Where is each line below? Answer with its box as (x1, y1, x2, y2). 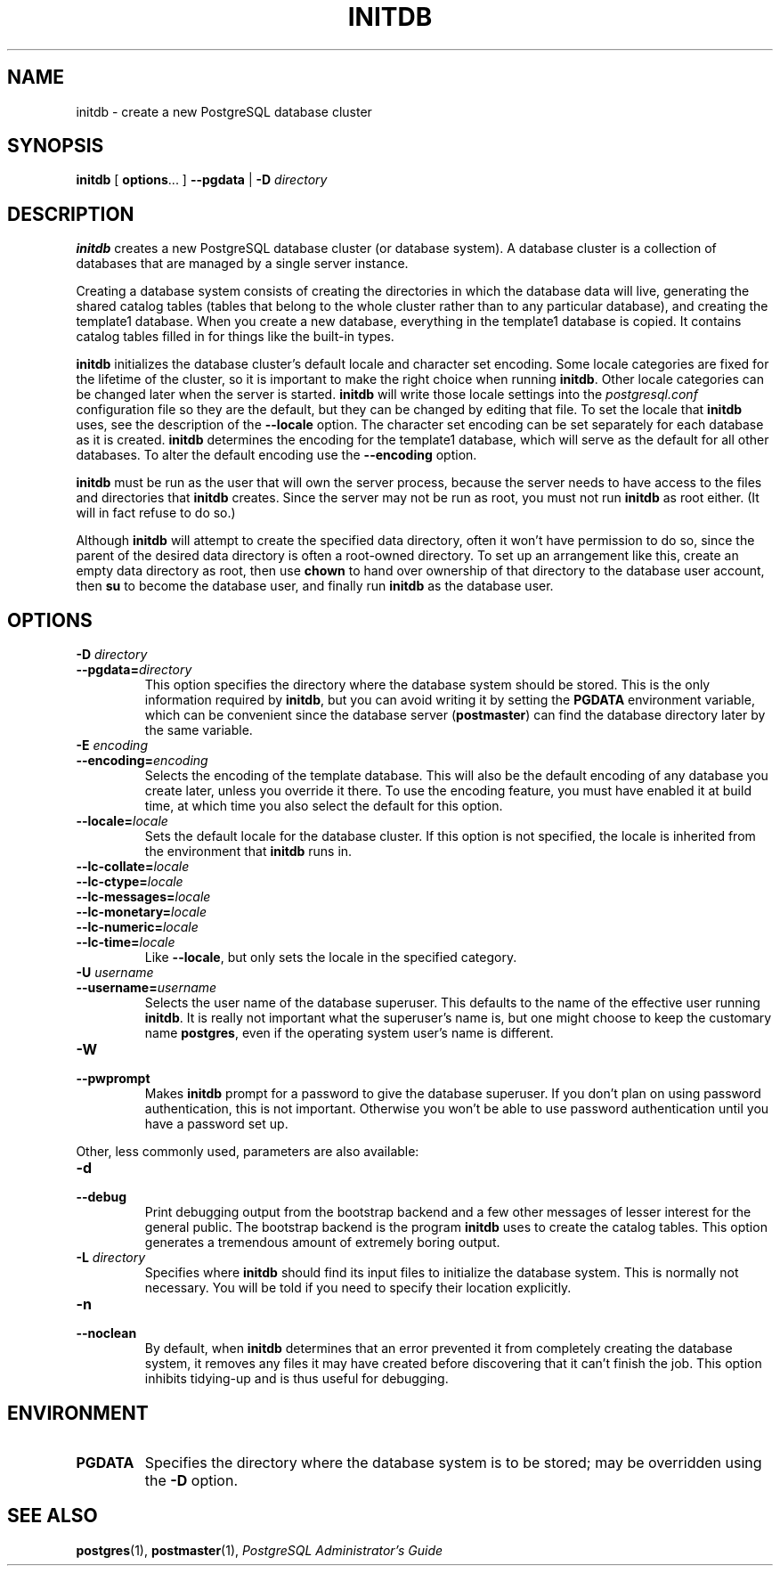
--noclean (76, 1325, 137, 1341)
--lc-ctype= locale (76, 874, 183, 890)
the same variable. (144, 722, 253, 738)
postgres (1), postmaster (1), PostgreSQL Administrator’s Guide (76, 1542, 443, 1558)
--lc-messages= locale (76, 889, 211, 905)
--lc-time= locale (76, 934, 175, 950)
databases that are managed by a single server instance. (76, 256, 409, 272)
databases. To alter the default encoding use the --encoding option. (76, 447, 477, 463)
